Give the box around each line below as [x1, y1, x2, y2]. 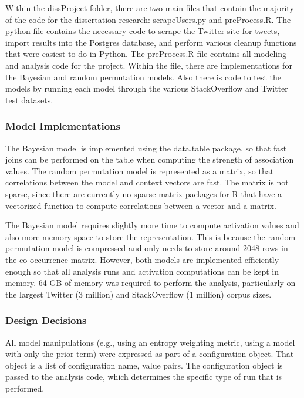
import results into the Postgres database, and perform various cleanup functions [5, 36, 297, 48]
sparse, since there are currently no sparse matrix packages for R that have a [5, 187, 282, 200]
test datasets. [5, 93, 53, 106]
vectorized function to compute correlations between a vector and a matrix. [5, 199, 276, 211]
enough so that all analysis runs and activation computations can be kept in [5, 265, 279, 277]
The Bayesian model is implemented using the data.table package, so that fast [5, 141, 287, 154]
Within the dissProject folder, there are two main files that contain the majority [5, 2, 294, 14]
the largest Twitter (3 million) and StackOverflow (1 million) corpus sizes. [5, 288, 272, 300]
